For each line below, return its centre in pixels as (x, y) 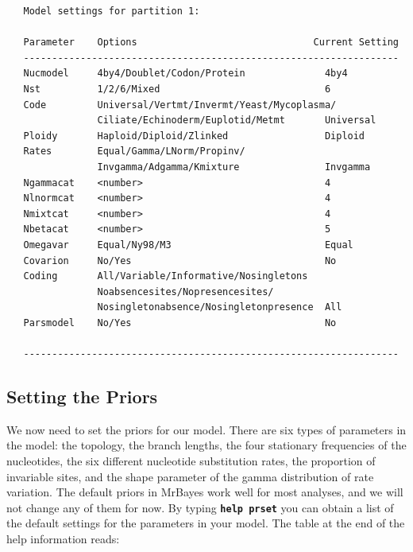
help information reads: (63, 539)
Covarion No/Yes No (180, 260)
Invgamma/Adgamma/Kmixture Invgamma (234, 167)
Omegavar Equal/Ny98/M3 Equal (188, 245)
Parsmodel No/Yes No (180, 323)
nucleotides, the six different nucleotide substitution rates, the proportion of (191, 461)
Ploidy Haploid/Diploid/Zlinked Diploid (194, 136)
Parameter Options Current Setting (211, 43)
